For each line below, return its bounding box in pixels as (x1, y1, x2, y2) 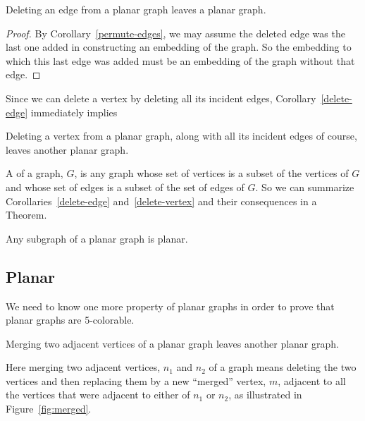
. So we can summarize (255, 179, 354, 194)
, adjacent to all (278, 373, 346, 388)
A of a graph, (6, 166, 63, 181)
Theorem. (6, 207, 47, 222)
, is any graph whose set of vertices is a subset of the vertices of (74, 166, 349, 181)
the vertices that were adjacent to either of (6, 387, 190, 402)
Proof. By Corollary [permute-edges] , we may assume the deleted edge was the (6, 25, 345, 40)
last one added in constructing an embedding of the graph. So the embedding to (6, 39, 352, 54)
